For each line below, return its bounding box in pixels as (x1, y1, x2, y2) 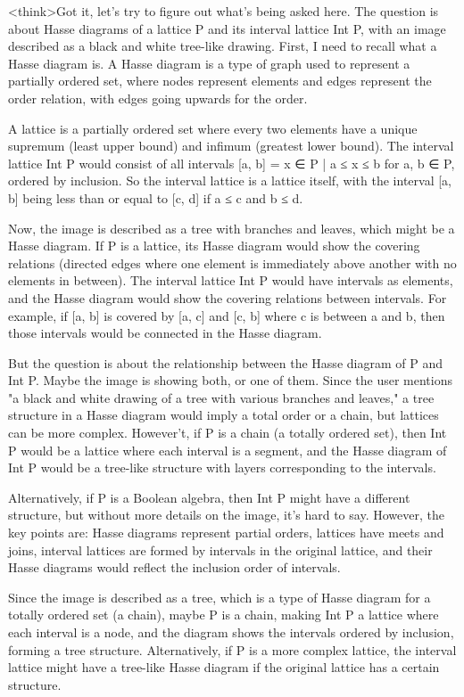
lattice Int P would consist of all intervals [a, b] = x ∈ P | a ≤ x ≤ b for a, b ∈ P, (8, 153, 455, 172)
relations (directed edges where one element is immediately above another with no (8, 253, 457, 272)
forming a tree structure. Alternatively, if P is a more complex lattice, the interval (8, 640, 457, 659)
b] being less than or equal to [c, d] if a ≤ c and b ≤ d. (8, 188, 303, 207)
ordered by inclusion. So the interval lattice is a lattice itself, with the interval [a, (8, 171, 452, 190)
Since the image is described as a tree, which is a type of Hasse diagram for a (8, 587, 431, 606)
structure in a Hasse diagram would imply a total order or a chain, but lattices (8, 406, 439, 424)
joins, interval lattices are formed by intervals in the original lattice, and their (8, 540, 433, 559)
